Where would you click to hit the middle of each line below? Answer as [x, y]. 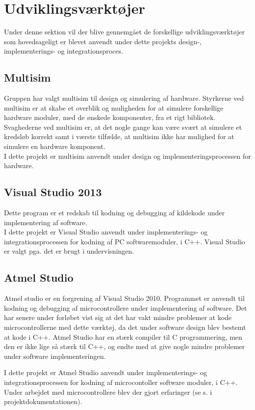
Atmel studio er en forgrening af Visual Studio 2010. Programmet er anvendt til [124, 298]
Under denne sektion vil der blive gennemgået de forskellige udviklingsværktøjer [125, 32]
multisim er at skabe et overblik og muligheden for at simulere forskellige [114, 107]
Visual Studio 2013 [53, 192]
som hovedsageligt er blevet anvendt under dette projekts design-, [103, 41]
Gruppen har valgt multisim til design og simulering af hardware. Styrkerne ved [124, 98]
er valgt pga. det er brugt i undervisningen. [69, 251]
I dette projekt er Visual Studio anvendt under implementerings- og [106, 232]
